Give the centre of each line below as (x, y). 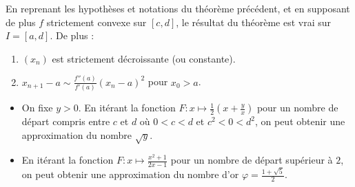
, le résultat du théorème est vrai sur (253, 22)
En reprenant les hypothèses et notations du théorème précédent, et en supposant (178, 8)
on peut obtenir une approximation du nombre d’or (130, 174)
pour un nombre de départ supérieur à (252, 160)
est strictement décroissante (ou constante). (144, 58)
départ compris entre (66, 121)
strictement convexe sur (97, 22)
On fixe (37, 108)
